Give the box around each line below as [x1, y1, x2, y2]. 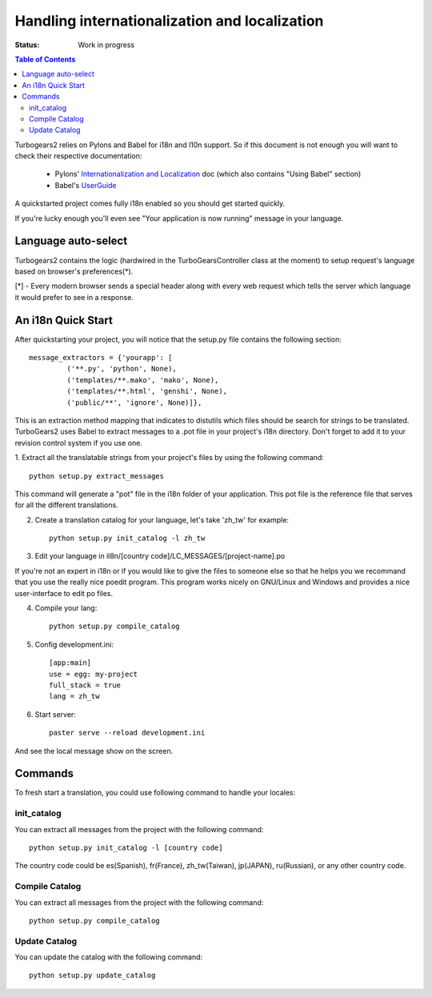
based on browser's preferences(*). [14, 266, 134, 276]
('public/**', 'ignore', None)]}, [66, 398, 202, 407]
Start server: [34, 709, 76, 719]
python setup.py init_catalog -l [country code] [29, 843, 223, 852]
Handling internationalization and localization [14, 12, 324, 30]
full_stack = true [49, 680, 122, 690]
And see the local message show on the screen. [14, 746, 174, 755]
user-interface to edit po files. [14, 588, 114, 598]
